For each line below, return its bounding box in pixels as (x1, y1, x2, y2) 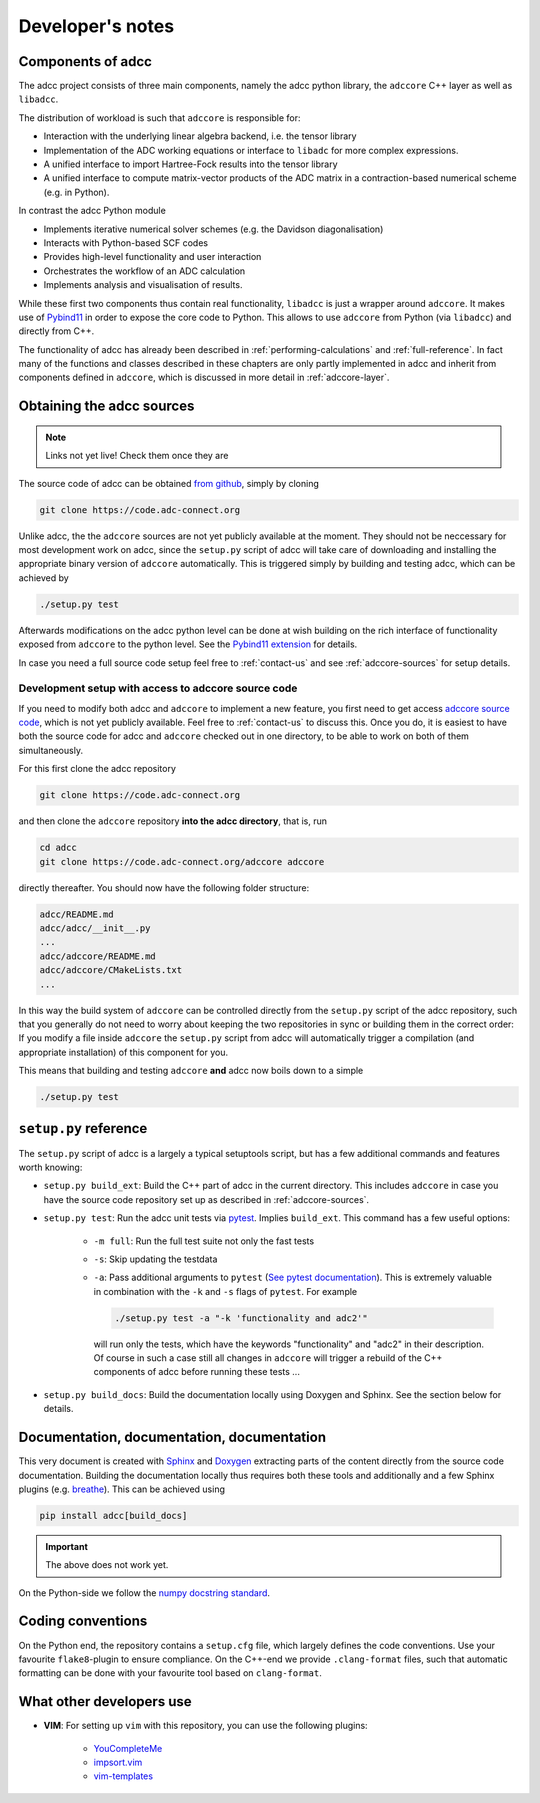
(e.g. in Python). (43, 186, 110, 198)
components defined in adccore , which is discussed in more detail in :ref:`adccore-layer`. (18, 371, 390, 384)
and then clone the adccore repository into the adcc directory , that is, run (18, 815, 327, 827)
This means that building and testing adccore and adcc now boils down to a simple (18, 1065, 364, 1077)
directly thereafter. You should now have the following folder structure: (18, 881, 310, 894)
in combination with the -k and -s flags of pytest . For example (93, 1285, 358, 1297)
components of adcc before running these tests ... (93, 1366, 300, 1378)
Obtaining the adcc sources (18, 398, 195, 415)
